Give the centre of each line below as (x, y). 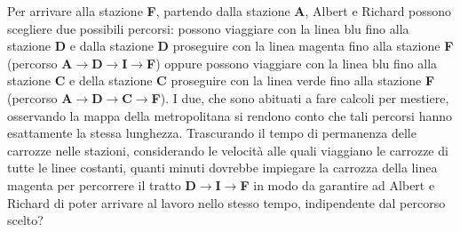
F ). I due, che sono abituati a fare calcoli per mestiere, (300, 97)
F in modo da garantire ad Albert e (337, 184)
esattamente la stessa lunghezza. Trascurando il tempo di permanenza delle (212, 133)
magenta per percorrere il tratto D (102, 184)
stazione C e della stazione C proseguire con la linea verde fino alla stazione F (221, 80)
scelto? (25, 220)
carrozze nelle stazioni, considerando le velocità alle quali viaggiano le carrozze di (228, 150)
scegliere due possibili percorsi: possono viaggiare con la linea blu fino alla (208, 28)
